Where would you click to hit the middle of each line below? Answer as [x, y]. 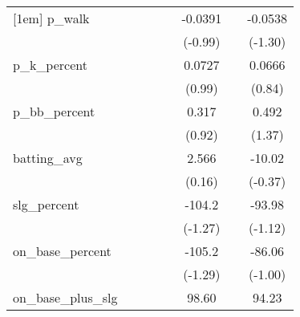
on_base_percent [62, 251]
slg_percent [46, 204]
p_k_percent [50, 65]
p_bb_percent [54, 111]
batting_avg [48, 158]
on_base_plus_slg [65, 297]
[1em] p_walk [51, 18]
